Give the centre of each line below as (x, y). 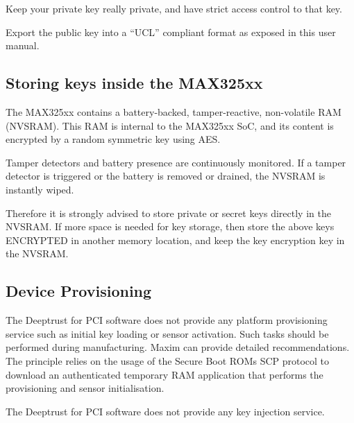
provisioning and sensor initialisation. (85, 388)
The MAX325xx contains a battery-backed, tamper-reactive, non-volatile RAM (174, 111)
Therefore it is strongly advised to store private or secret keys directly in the (168, 213)
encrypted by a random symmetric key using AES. (113, 139)
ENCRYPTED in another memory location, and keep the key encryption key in (175, 240)
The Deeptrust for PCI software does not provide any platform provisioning (167, 320)
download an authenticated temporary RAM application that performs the (165, 374)
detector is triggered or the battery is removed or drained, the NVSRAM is (166, 176)
